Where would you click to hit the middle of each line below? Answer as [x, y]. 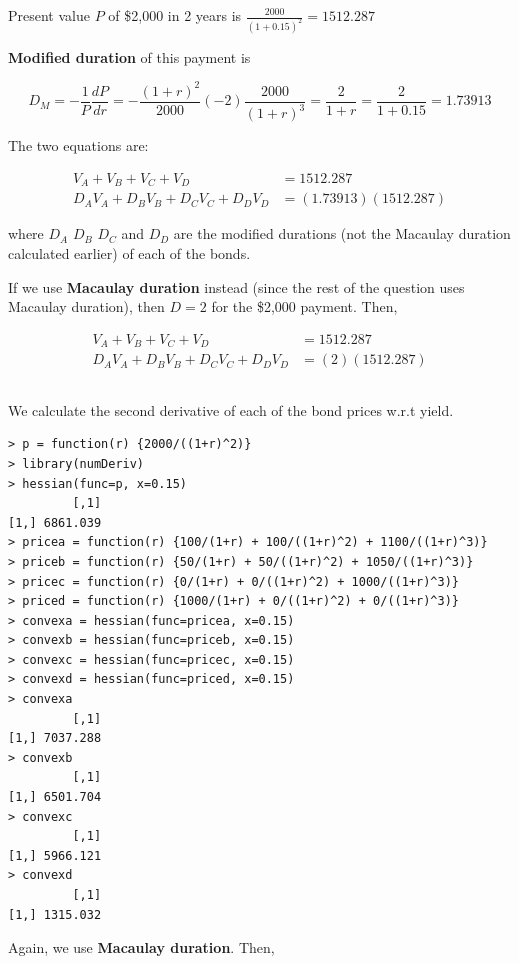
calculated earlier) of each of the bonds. [129, 253]
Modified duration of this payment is [129, 56]
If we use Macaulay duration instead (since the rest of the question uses [236, 286]
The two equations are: [78, 145]
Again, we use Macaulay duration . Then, [141, 947]
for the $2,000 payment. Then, [304, 306]
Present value [49, 15]
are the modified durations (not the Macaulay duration [342, 233]
